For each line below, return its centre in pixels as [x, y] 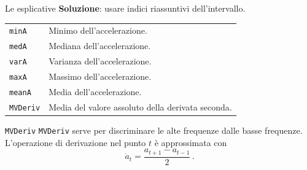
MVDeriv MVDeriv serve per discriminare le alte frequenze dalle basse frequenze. [154, 130]
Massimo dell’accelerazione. [100, 76]
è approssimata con [191, 142]
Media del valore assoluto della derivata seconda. [140, 106]
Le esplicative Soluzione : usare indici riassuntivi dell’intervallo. [125, 8]
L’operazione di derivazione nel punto [76, 142]
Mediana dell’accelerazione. [100, 46]
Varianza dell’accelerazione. [100, 61]
